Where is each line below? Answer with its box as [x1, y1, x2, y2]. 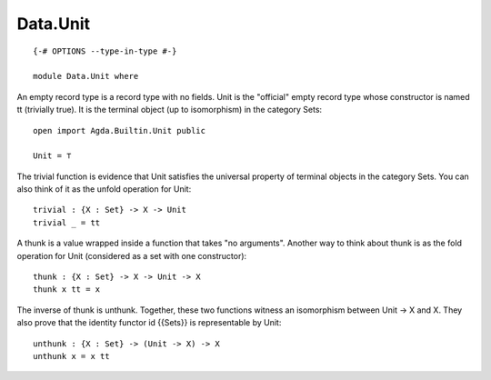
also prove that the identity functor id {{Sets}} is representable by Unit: [16, 317, 282, 328]
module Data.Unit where [33, 71, 139, 82]
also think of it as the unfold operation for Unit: [16, 184, 192, 195]
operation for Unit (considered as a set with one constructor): [16, 250, 247, 261]
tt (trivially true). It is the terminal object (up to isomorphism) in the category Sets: [16, 105, 323, 115]
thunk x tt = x [33, 285, 101, 295]
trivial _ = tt [33, 217, 101, 227]
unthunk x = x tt [33, 351, 110, 361]
